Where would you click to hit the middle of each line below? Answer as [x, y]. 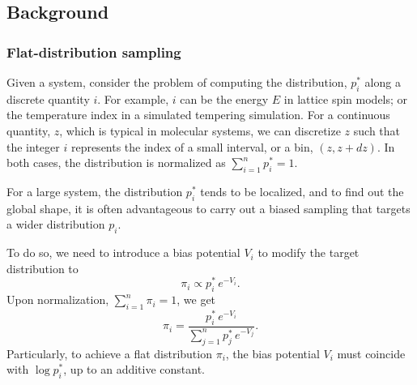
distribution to [43, 268]
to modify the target [308, 252]
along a [383, 82]
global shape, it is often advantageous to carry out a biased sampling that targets [208, 208]
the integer [33, 146]
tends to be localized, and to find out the [302, 191]
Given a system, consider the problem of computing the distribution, [177, 82]
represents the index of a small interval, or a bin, [192, 146]
